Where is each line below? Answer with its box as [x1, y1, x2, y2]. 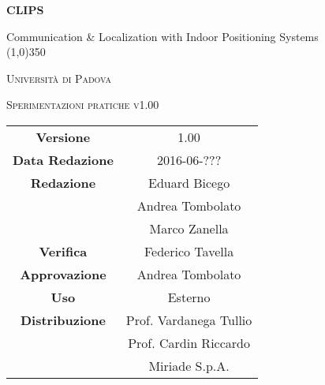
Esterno [167, 287, 211, 306]
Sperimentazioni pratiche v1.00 [6, 96, 159, 113]
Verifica [39, 241, 88, 260]
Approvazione [20, 264, 106, 283]
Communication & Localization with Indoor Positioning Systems [6, 28, 319, 44]
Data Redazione [13, 150, 114, 169]
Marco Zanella [149, 219, 229, 237]
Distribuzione [20, 310, 106, 329]
